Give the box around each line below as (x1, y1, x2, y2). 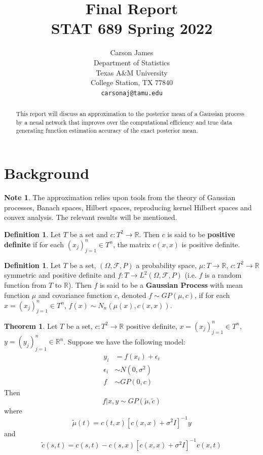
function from (4, 279, 47, 290)
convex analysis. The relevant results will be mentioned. (4, 212, 177, 222)
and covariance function (38, 289, 112, 300)
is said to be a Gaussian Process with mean (99, 279, 243, 290)
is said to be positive (167, 229, 235, 239)
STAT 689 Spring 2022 (51, 18, 213, 39)
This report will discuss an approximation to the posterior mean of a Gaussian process (16, 109, 244, 118)
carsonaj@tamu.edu (101, 89, 163, 97)
